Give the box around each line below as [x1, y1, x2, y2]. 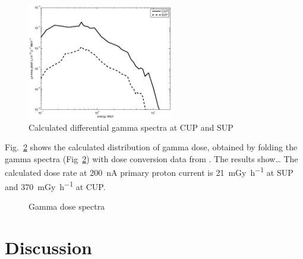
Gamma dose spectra [29, 200, 105, 212]
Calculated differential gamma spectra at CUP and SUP [29, 121, 233, 133]
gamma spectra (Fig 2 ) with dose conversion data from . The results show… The [5, 152, 298, 165]
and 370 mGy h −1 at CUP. [5, 178, 106, 192]
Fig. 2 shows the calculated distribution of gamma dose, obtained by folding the [5, 141, 298, 153]
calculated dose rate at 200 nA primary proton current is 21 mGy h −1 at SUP [5, 165, 293, 178]
